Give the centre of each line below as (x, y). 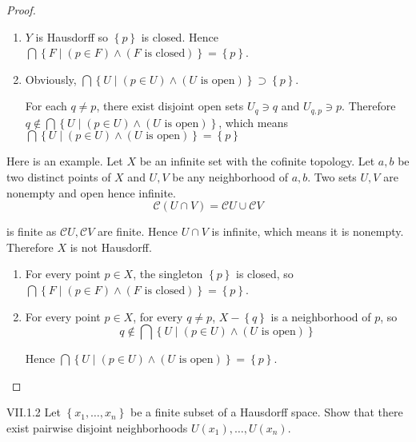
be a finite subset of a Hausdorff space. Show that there (267, 412)
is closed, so (265, 274)
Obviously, (51, 79)
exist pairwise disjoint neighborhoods (97, 427)
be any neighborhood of (230, 177)
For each (46, 106)
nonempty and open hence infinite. (91, 192)
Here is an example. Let (65, 161)
